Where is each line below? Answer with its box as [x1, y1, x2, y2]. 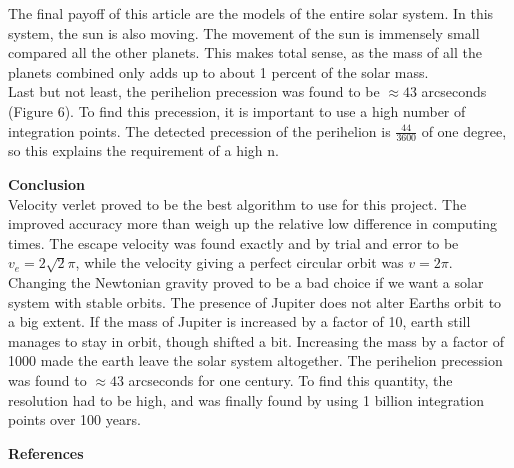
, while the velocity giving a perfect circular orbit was [75, 252, 404, 273]
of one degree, [421, 120, 507, 141]
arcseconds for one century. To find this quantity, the [128, 369, 453, 390]
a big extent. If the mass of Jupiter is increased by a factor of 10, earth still [8, 311, 471, 332]
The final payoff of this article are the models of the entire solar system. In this [8, 3, 494, 23]
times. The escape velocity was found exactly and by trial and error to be [8, 232, 459, 253]
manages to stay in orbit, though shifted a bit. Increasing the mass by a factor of [8, 330, 505, 351]
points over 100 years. [8, 409, 141, 430]
